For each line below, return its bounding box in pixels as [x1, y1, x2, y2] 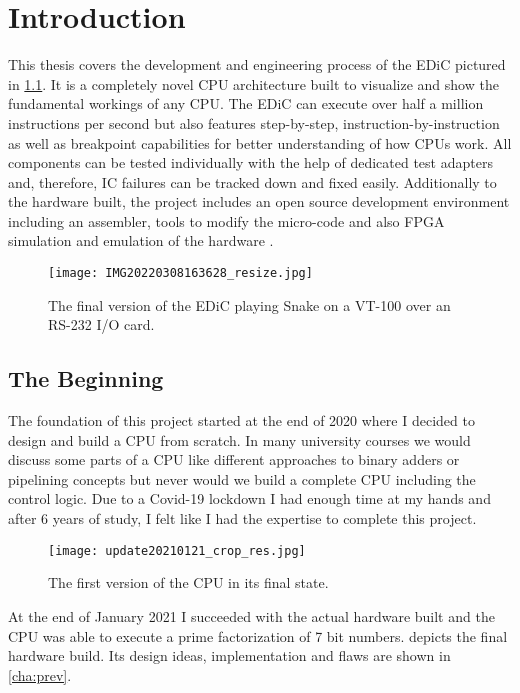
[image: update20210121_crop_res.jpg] [48, 543, 306, 558]
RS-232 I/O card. [48, 314, 155, 335]
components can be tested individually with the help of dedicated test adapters [8, 152, 493, 173]
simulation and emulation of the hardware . [8, 230, 274, 251]
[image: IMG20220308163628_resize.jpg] [48, 266, 313, 281]
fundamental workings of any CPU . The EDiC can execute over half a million [8, 93, 484, 114]
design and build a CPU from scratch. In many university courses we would [8, 429, 471, 450]
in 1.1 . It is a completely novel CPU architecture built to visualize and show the [8, 73, 499, 94]
